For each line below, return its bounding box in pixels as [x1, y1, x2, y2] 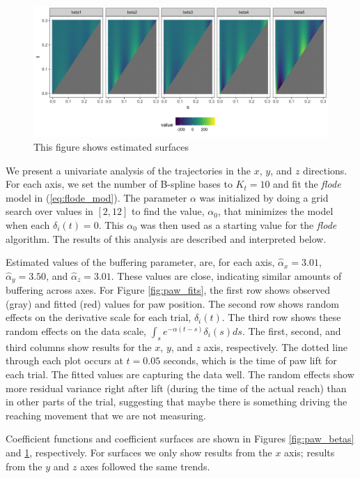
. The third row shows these [221, 310, 341, 324]
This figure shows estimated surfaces [33, 139, 189, 154]
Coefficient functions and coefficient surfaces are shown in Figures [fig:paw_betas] [6, 431, 354, 446]
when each [6, 217, 50, 232]
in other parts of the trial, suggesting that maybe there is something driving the [6, 394, 347, 409]
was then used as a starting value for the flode [140, 217, 337, 232]
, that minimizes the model [217, 204, 334, 218]
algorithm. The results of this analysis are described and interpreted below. [6, 231, 327, 246]
